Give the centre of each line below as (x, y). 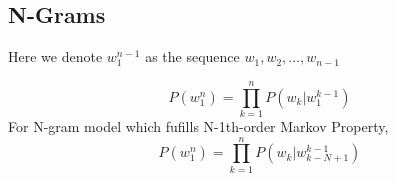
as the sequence (192, 56)
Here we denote (55, 56)
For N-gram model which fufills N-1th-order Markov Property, (198, 125)
